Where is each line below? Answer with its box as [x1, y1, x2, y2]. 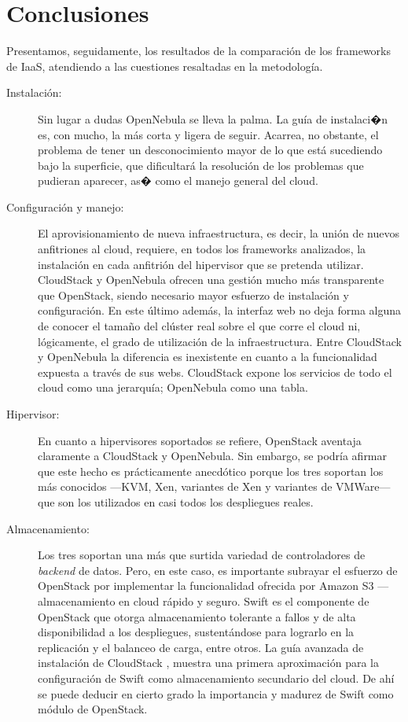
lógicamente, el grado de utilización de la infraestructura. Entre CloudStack [38, 333, 402, 349]
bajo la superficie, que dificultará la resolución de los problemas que [38, 157, 364, 173]
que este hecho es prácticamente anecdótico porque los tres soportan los [38, 462, 384, 479]
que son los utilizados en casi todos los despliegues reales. [38, 493, 314, 510]
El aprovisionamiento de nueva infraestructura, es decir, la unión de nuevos [38, 225, 399, 241]
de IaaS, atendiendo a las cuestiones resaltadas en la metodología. [6, 57, 323, 74]
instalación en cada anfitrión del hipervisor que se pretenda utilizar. [38, 256, 364, 272]
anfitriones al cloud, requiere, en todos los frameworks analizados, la [38, 241, 366, 257]
